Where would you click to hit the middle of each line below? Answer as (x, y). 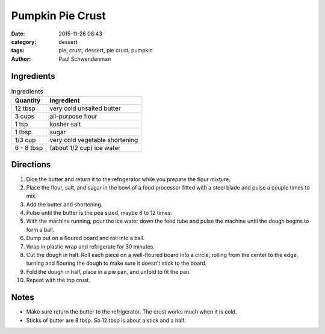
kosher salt (65, 124)
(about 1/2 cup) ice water (85, 148)
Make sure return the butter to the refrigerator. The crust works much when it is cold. (132, 312)
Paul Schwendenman (85, 59)
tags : (18, 51)
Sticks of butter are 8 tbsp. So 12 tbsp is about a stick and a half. (106, 320)
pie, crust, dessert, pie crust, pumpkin (106, 51)
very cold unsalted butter (85, 108)
